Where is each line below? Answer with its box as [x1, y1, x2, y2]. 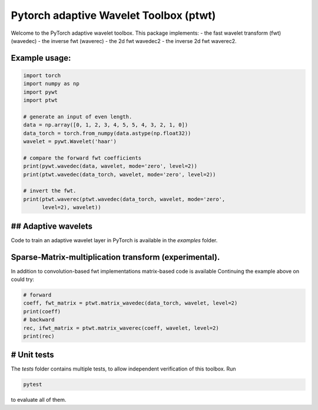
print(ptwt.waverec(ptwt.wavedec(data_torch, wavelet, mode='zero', [23, 196, 226, 203]
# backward [23, 316, 55, 323]
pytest [23, 381, 42, 388]
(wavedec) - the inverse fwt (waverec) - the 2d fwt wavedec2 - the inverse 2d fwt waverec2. [11, 37, 237, 44]
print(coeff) [23, 308, 61, 315]
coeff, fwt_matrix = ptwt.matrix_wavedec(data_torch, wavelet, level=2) [23, 300, 238, 306]
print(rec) [23, 333, 55, 339]
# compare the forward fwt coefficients [23, 154, 141, 161]
